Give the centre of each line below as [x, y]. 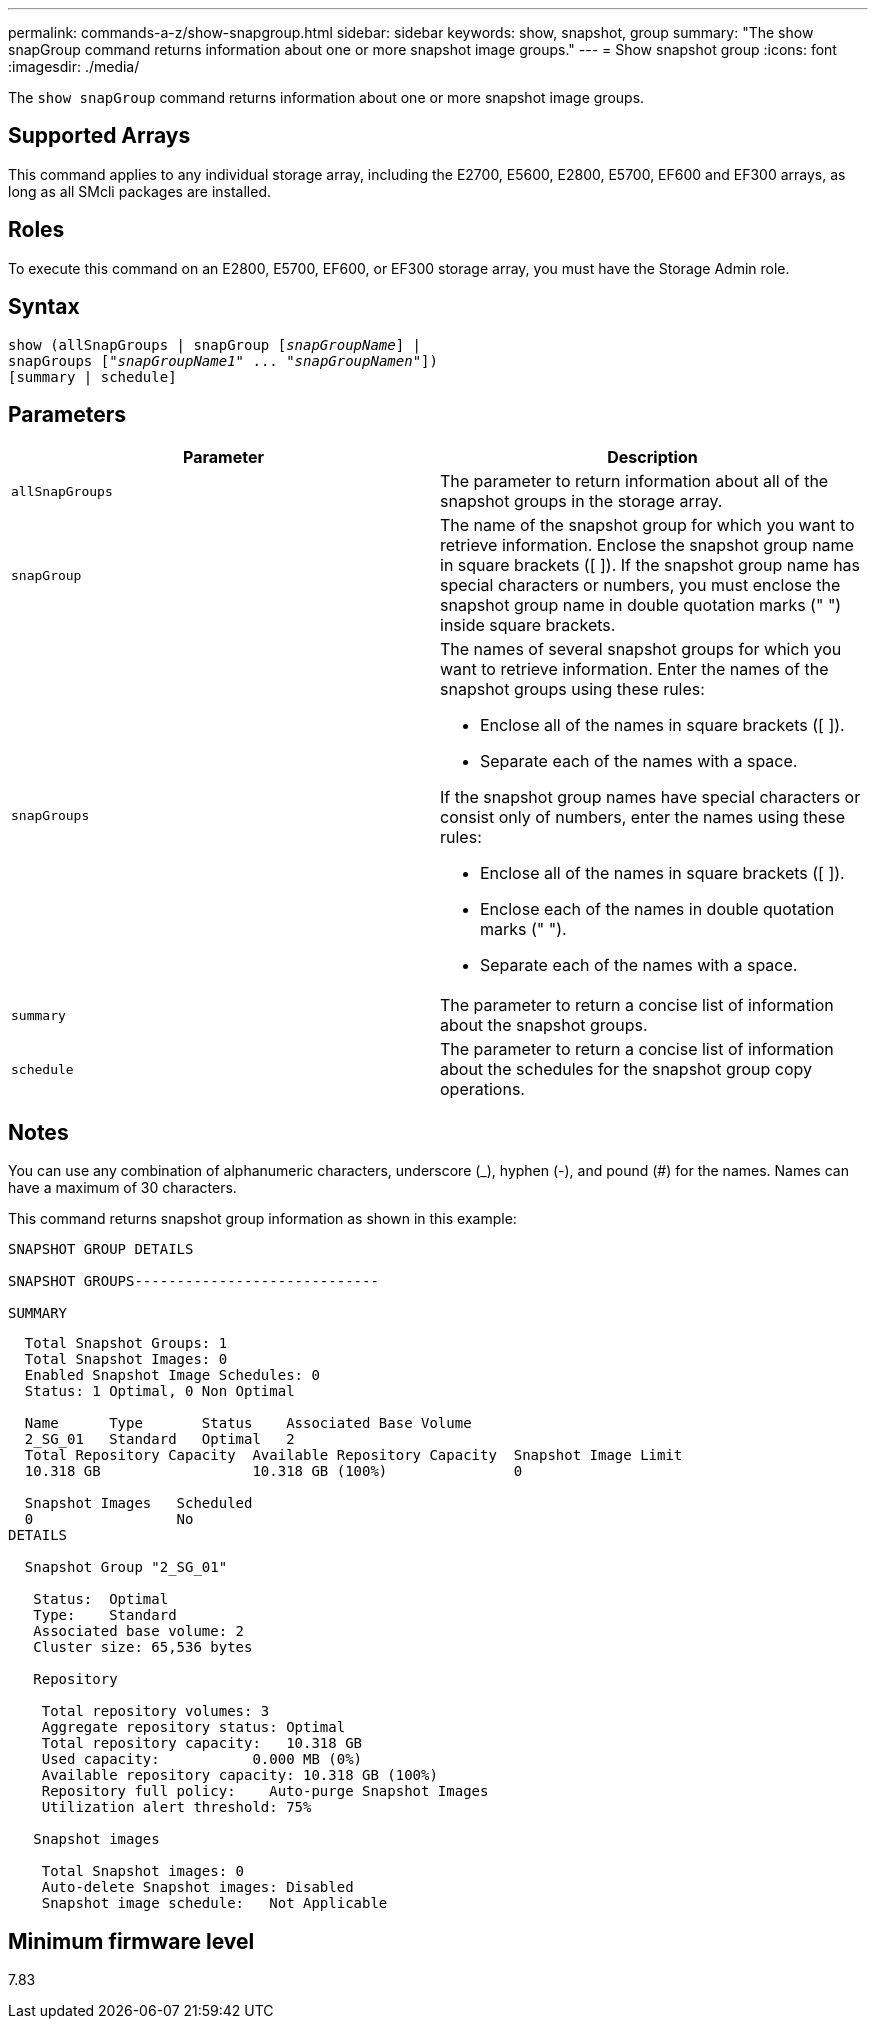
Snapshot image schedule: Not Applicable [214, 1903]
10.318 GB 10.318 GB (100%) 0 [273, 1471]
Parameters [67, 414]
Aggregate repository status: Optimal [193, 1727]
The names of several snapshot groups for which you [641, 649]
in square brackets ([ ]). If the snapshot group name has [650, 565]
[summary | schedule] [92, 376]
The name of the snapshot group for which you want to [647, 525]
